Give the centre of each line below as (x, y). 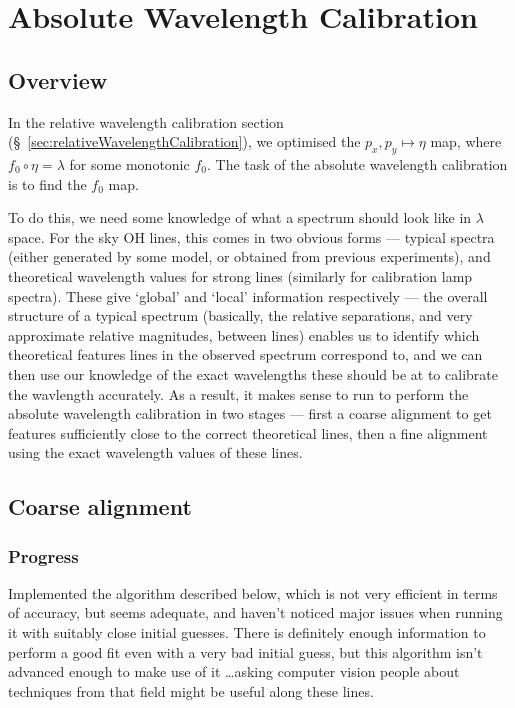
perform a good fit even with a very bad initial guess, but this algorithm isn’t (245, 651)
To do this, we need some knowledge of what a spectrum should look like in (240, 217)
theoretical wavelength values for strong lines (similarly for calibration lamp (240, 275)
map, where (466, 141)
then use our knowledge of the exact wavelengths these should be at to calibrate (253, 373)
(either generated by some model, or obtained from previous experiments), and (249, 256)
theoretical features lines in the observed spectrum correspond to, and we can (245, 354)
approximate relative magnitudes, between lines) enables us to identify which (244, 334)
